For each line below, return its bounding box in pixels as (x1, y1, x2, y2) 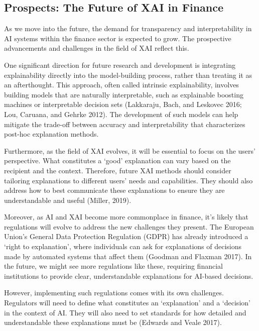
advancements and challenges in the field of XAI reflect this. (4, 43, 189, 53)
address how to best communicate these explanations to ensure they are (4, 185, 225, 195)
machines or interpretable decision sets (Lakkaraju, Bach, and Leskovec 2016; (4, 99, 242, 109)
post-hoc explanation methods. (4, 129, 99, 139)
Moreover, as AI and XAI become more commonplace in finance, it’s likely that (4, 211, 248, 222)
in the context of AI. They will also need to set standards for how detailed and (4, 307, 246, 317)
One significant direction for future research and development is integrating (4, 59, 235, 70)
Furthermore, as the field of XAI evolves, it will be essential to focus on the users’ (4, 145, 255, 156)
